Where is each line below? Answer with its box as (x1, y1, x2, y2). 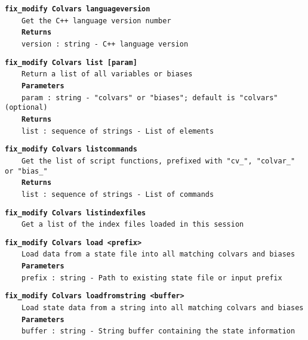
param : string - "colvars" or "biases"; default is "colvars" (21, 93, 278, 102)
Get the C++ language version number (21, 16, 171, 25)
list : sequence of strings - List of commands (21, 190, 214, 199)
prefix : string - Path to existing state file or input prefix (21, 273, 282, 282)
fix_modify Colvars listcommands (5, 145, 137, 154)
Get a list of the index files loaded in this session (21, 220, 244, 229)
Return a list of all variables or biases (21, 70, 193, 79)
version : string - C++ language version (21, 39, 189, 48)
